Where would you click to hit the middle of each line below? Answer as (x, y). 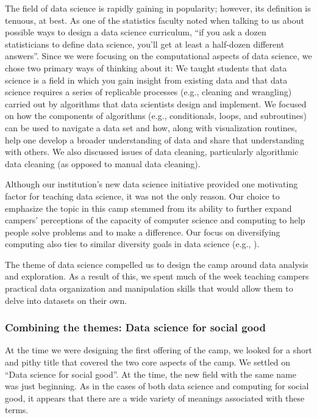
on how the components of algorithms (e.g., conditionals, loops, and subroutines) (156, 116)
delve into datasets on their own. (66, 300)
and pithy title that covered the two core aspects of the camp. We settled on (148, 362)
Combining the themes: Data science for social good (135, 327)
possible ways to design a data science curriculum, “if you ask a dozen (136, 32)
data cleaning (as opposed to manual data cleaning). (103, 163)
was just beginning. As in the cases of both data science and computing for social (157, 386)
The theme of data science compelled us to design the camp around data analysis (157, 264)
